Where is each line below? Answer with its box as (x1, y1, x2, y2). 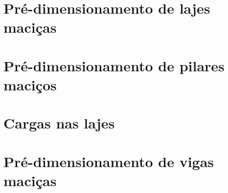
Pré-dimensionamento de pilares (3, 55, 225, 75)
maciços (3, 74, 57, 94)
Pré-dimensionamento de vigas (3, 151, 214, 171)
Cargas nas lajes (3, 113, 115, 133)
